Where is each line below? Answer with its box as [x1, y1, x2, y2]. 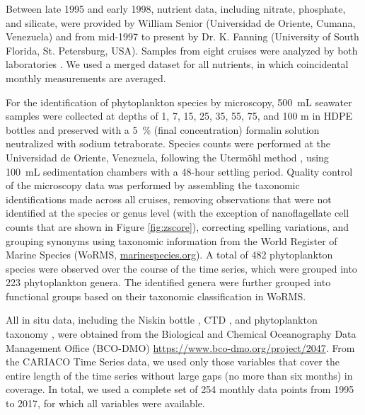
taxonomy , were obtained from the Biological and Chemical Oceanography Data [6, 326, 357, 341]
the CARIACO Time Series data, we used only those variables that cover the [6, 354, 340, 369]
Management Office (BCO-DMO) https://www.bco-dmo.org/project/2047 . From [6, 340, 355, 355]
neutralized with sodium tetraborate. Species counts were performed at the [6, 136, 330, 151]
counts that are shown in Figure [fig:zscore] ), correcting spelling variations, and [6, 219, 349, 234]
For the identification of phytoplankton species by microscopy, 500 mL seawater [6, 94, 352, 109]
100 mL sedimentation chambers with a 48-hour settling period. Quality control [6, 164, 353, 178]
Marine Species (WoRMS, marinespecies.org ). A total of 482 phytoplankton [6, 247, 333, 262]
